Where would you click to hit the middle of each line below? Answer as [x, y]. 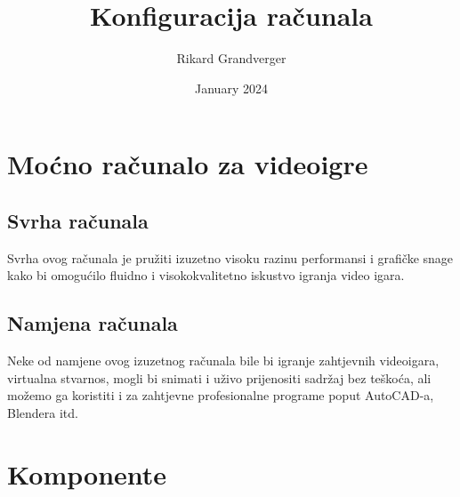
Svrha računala [78, 220]
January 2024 [231, 88]
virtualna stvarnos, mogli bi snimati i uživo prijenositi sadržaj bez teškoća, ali [219, 377]
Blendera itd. [43, 412]
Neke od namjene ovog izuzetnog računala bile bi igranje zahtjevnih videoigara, [223, 361]
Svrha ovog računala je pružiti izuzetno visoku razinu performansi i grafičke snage [230, 257]
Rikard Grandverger [231, 58]
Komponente [87, 473]
